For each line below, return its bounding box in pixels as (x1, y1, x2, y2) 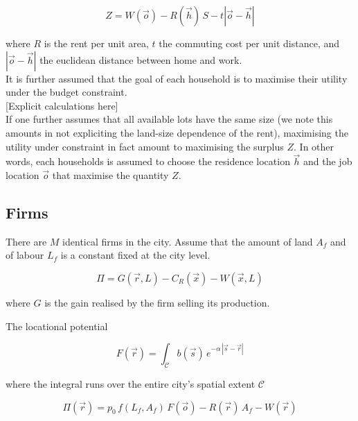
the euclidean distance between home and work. (39, 52, 242, 67)
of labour (6, 248, 44, 262)
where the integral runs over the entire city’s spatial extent (6, 376, 256, 390)
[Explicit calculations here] (6, 98, 118, 112)
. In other (294, 139, 334, 153)
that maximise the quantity (52, 167, 169, 182)
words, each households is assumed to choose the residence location (6, 154, 290, 169)
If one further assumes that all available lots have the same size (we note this (6, 112, 333, 126)
